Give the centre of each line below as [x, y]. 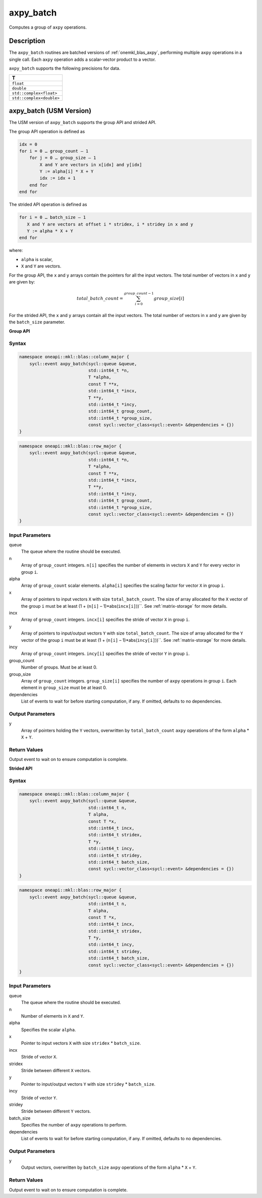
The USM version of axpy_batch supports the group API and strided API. [83, 123]
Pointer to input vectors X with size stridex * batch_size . [81, 1043]
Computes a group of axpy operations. [48, 27]
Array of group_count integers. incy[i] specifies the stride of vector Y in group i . [106, 653]
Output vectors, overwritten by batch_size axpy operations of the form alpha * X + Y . [109, 1167]
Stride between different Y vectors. [56, 1111]
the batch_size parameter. [37, 322]
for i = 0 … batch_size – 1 [52, 217]
